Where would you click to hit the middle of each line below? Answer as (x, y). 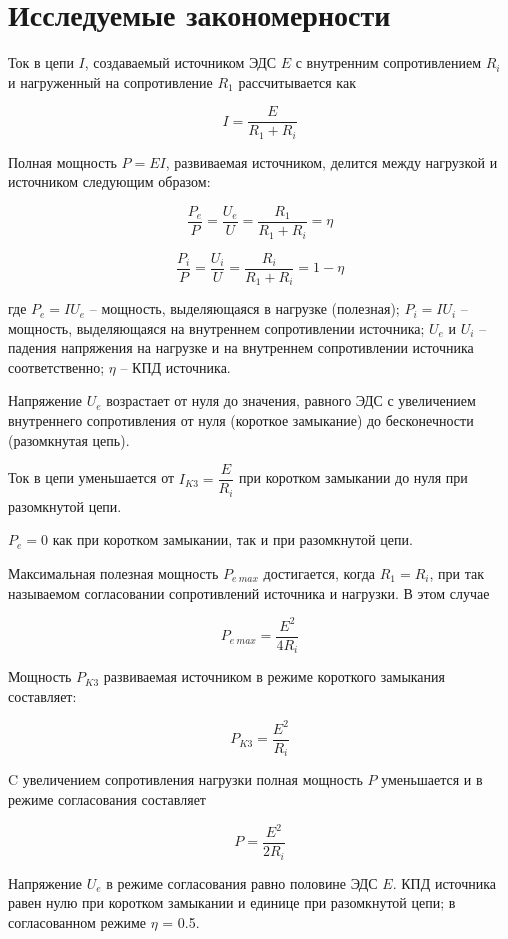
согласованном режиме (77, 921)
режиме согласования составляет (107, 798)
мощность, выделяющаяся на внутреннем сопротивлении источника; (216, 327)
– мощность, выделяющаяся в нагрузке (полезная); (244, 308)
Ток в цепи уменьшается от (91, 477)
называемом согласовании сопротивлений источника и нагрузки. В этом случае (249, 592)
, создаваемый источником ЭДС (180, 62)
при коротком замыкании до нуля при (353, 477)
